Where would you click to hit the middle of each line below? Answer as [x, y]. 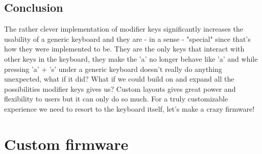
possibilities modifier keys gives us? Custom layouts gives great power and [120, 88]
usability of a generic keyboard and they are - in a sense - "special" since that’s [127, 39]
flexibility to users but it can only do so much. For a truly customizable [116, 99]
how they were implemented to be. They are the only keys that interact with [124, 49]
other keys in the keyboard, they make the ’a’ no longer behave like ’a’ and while [131, 58]
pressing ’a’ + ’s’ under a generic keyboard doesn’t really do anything [113, 69]
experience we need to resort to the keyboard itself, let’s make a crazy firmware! [129, 108]
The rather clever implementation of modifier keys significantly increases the [124, 29]
